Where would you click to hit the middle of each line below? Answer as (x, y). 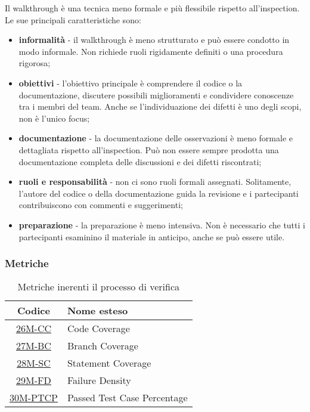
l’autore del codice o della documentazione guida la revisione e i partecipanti (159, 193)
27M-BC (34, 346)
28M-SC (34, 363)
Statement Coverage (109, 363)
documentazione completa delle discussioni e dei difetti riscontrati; (140, 161)
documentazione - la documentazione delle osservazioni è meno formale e (156, 138)
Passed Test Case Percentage (127, 398)
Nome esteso (97, 311)
